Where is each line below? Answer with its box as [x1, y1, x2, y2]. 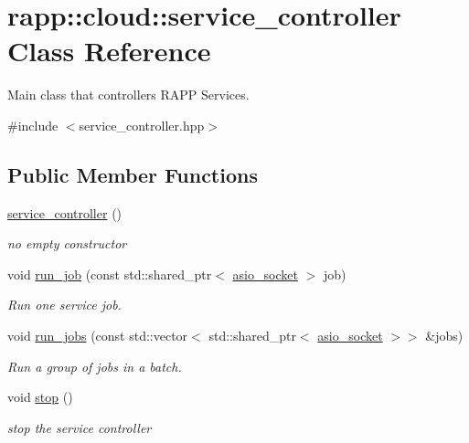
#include [7, 115, 59, 134]
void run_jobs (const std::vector [7, 326, 188, 345]
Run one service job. [7, 295, 122, 314]
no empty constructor [7, 234, 127, 253]
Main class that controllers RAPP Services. [7, 85, 250, 104]
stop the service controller [7, 417, 152, 437]
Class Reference [7, 32, 211, 69]
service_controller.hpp [79, 115, 205, 134]
